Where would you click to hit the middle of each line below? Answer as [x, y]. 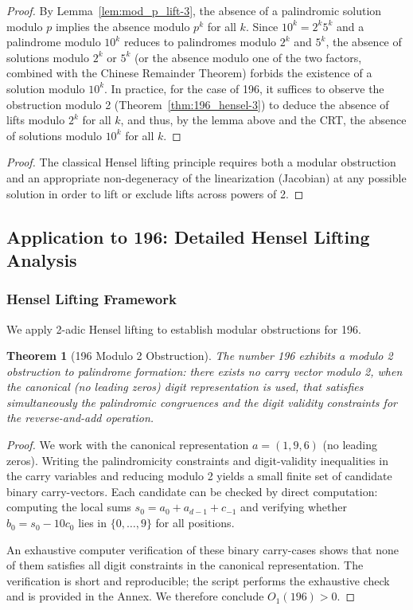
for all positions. [195, 523]
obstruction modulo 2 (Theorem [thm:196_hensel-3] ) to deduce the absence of [198, 104]
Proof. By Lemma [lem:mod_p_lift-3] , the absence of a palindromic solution [194, 10]
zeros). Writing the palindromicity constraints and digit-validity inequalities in [198, 460]
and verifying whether [294, 507]
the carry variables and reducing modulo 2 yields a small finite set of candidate [199, 476]
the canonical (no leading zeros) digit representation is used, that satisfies [185, 387]
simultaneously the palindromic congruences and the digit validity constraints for [202, 402]
